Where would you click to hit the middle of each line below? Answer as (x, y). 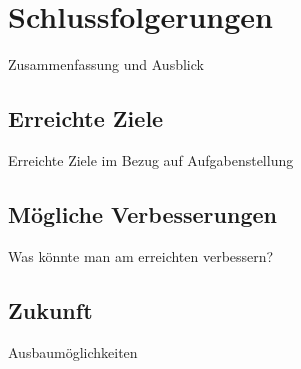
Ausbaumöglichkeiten (73, 351)
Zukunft (50, 309)
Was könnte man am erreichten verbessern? (141, 255)
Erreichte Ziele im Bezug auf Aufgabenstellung (151, 159)
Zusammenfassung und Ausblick (106, 64)
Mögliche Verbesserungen (142, 213)
